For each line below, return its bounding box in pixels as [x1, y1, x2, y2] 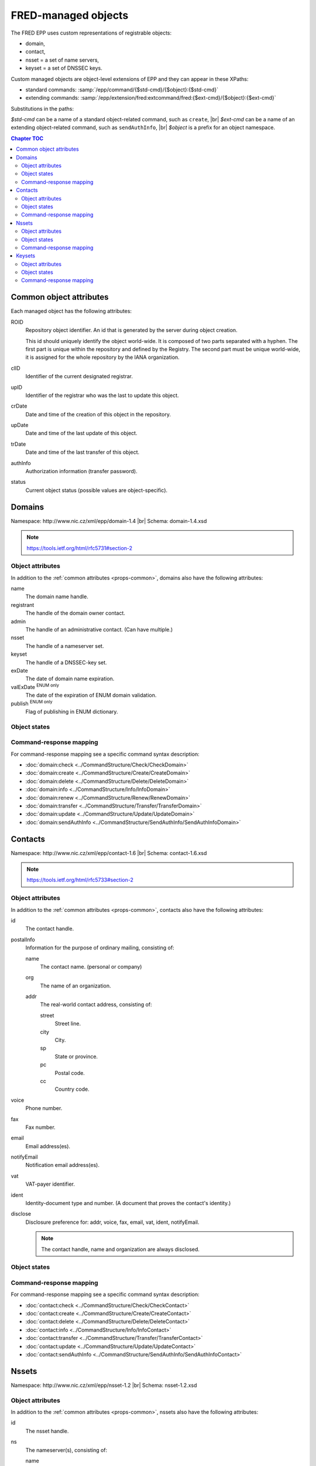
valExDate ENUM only [11, 683, 60, 690]
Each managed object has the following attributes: [11, 308, 132, 315]
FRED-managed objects [11, 9, 129, 22]
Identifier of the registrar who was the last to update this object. [25, 392, 179, 399]
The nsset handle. [25, 1427, 69, 1434]
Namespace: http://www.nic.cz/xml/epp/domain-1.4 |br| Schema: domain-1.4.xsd [11, 517, 207, 524]
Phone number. [25, 1105, 63, 1112]
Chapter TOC [11, 135, 44, 142]
